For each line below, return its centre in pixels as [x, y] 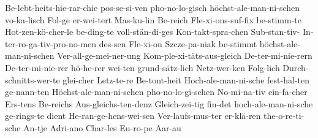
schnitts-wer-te [32, 79]
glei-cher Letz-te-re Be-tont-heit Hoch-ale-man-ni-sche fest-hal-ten [186, 79]
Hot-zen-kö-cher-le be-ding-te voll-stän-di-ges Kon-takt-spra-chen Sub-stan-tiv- [153, 32]
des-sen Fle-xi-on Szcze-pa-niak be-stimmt [178, 43]
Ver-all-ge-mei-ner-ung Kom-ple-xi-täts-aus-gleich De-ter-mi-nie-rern [185, 56]
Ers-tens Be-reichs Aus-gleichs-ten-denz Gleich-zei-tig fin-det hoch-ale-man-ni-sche [159, 103]
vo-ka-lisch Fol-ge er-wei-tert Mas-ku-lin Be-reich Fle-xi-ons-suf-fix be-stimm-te [153, 19]
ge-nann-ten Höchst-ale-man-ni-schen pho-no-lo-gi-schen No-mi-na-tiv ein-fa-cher [156, 92]
